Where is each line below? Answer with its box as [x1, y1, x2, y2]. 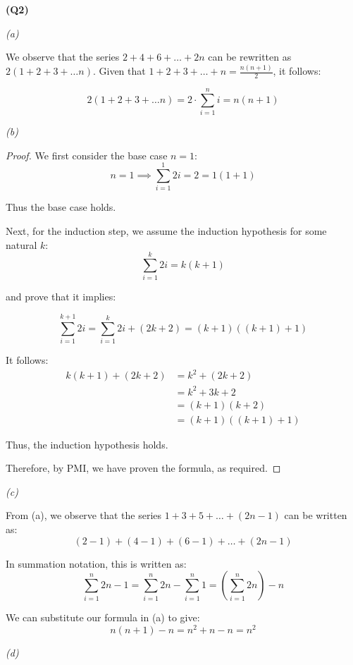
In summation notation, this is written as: [6, 556, 187, 571]
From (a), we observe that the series [6, 508, 162, 523]
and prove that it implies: [6, 289, 116, 304]
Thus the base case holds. [6, 200, 116, 214]
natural [6, 237, 37, 252]
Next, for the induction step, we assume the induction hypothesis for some [6, 223, 327, 238]
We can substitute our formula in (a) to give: [6, 610, 200, 625]
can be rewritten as [208, 49, 292, 64]
